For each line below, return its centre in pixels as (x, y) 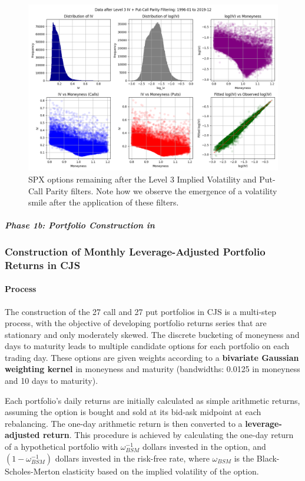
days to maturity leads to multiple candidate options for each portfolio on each (147, 346)
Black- (268, 458)
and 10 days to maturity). (52, 381)
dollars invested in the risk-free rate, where (132, 458)
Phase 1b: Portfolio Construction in (80, 225)
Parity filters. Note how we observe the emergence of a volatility (161, 190)
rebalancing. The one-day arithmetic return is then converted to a (124, 423)
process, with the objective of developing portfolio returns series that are (136, 323)
